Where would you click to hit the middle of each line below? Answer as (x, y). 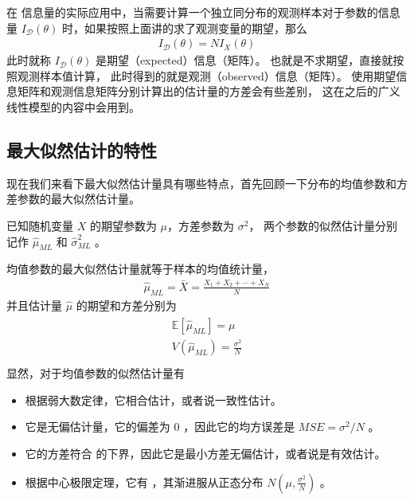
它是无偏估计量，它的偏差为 (98, 427)
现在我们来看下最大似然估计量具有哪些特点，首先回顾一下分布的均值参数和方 (207, 183)
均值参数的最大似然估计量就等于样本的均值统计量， (140, 269)
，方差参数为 (201, 225)
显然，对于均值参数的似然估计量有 (96, 373)
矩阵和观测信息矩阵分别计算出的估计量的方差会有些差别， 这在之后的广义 (209, 91)
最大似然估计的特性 (82, 149)
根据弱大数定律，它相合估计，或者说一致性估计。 (153, 399)
